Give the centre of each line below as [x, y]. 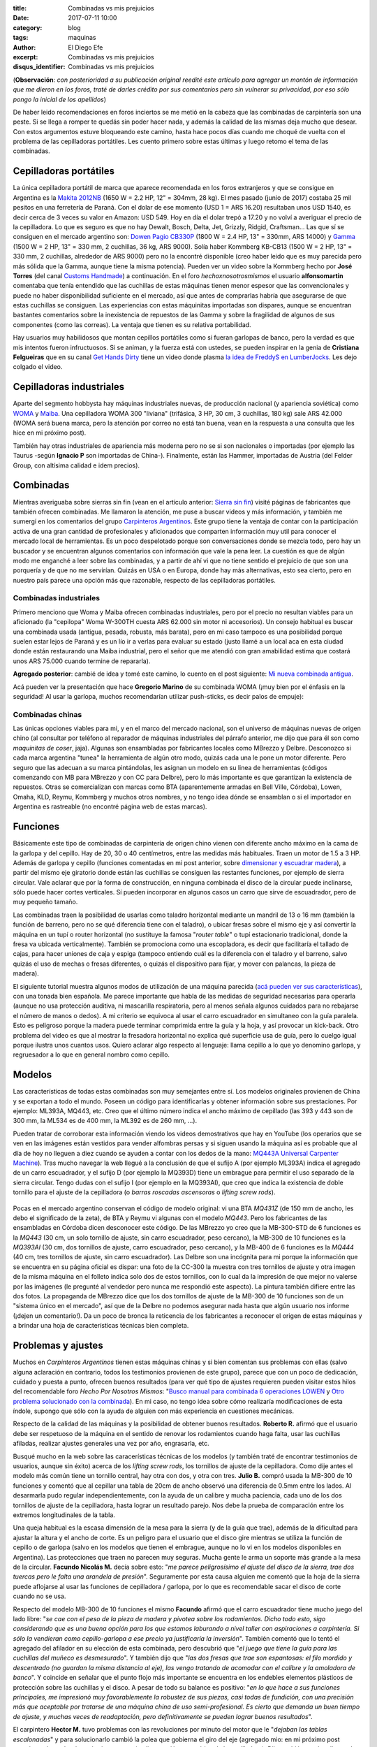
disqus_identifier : [39, 67]
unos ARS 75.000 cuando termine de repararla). [82, 661]
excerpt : [25, 57]
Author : [24, 47]
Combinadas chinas [47, 714]
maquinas [82, 38]
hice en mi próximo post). [50, 433]
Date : [21, 18]
